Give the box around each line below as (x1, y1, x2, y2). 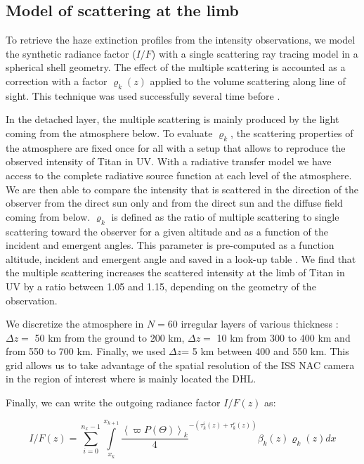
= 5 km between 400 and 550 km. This (181, 344, 349, 359)
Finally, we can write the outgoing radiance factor (6, 395, 221, 410)
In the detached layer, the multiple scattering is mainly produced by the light (6, 112, 339, 127)
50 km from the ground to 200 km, (34, 330, 185, 344)
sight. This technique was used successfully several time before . (6, 88, 280, 103)
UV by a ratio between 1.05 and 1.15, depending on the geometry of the (6, 278, 316, 293)
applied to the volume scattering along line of (150, 73, 346, 88)
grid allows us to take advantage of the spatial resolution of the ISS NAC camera (6, 357, 355, 372)
